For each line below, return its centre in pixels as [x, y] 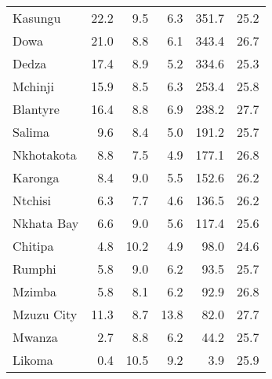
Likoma [33, 360]
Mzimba [35, 291]
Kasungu [37, 18]
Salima [31, 132]
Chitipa [33, 246]
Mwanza [35, 337]
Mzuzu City [45, 314]
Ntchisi [32, 200]
